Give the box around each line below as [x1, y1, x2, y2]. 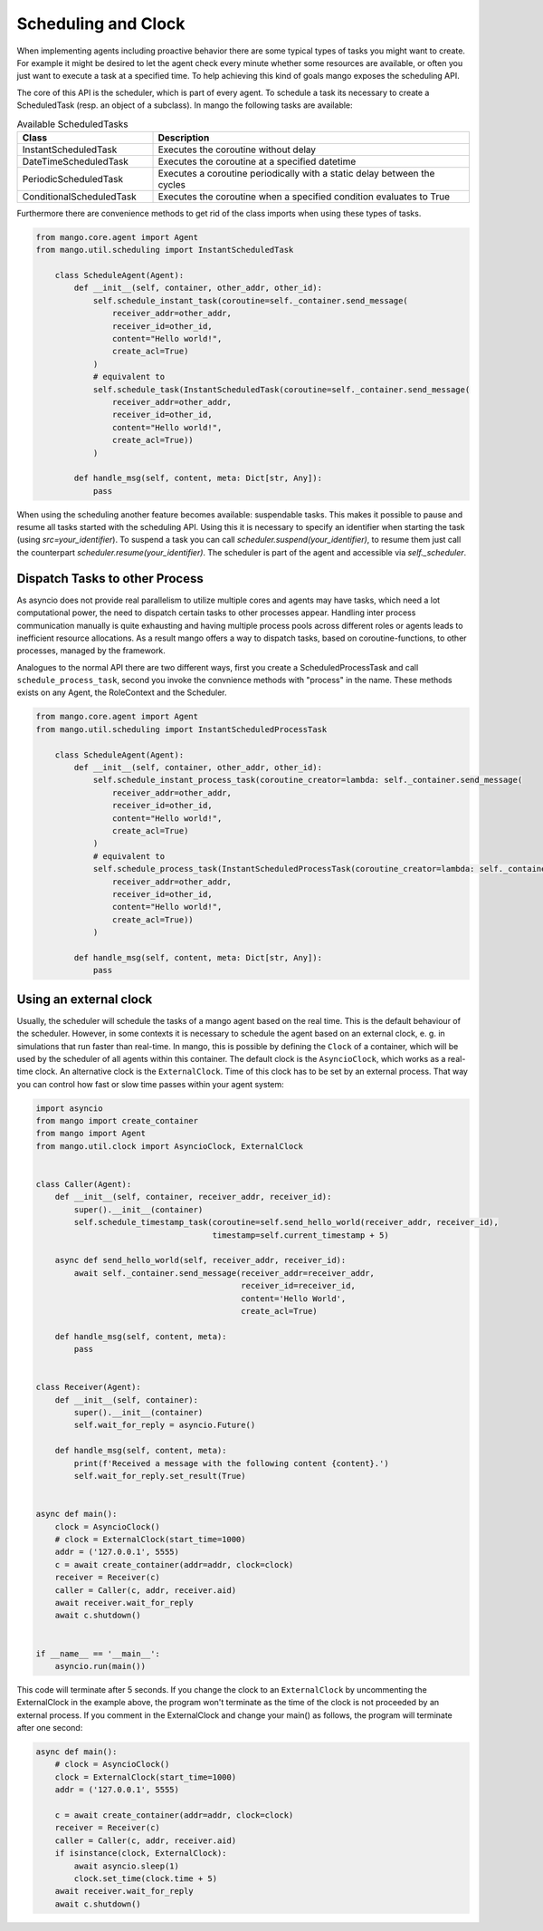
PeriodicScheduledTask [22, 172, 124, 185]
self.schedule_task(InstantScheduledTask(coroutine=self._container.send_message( [92, 384, 471, 394]
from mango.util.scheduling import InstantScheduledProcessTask [35, 724, 328, 734]
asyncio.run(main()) [54, 1661, 147, 1671]
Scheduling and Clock [16, 14, 186, 34]
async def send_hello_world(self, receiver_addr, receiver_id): [54, 1255, 347, 1266]
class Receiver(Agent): [35, 1382, 142, 1393]
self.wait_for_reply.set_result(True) [73, 1471, 246, 1482]
